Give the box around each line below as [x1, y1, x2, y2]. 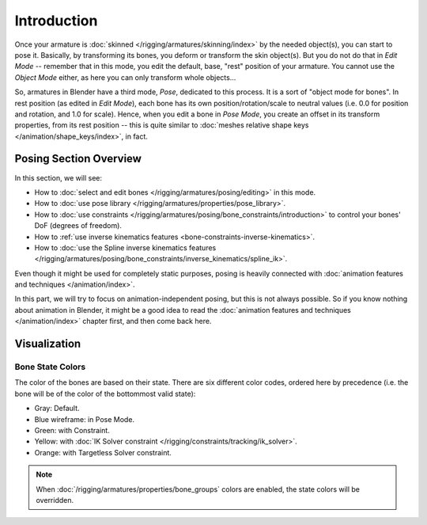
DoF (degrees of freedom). [34, 221, 123, 230]
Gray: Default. [34, 404, 80, 413]
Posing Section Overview [14, 152, 142, 165]
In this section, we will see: [14, 173, 103, 182]
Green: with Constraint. [34, 425, 110, 435]
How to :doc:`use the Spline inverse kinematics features [34, 242, 217, 253]
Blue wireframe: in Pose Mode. [34, 414, 134, 424]
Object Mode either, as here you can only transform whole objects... [14, 72, 236, 82]
